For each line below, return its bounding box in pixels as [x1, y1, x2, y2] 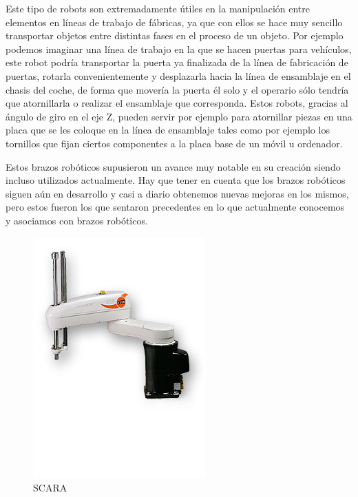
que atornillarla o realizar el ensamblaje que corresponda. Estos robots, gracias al [6, 96, 348, 110]
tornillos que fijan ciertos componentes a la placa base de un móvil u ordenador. [6, 136, 343, 150]
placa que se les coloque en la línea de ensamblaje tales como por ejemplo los [6, 123, 330, 137]
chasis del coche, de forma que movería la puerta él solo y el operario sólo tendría [6, 82, 349, 96]
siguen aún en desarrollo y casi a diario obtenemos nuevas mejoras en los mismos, [6, 186, 349, 200]
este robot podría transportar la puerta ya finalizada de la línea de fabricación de [6, 55, 348, 70]
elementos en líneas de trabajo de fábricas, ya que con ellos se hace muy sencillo [6, 14, 343, 29]
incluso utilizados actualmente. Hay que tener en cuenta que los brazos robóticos [6, 173, 346, 187]
